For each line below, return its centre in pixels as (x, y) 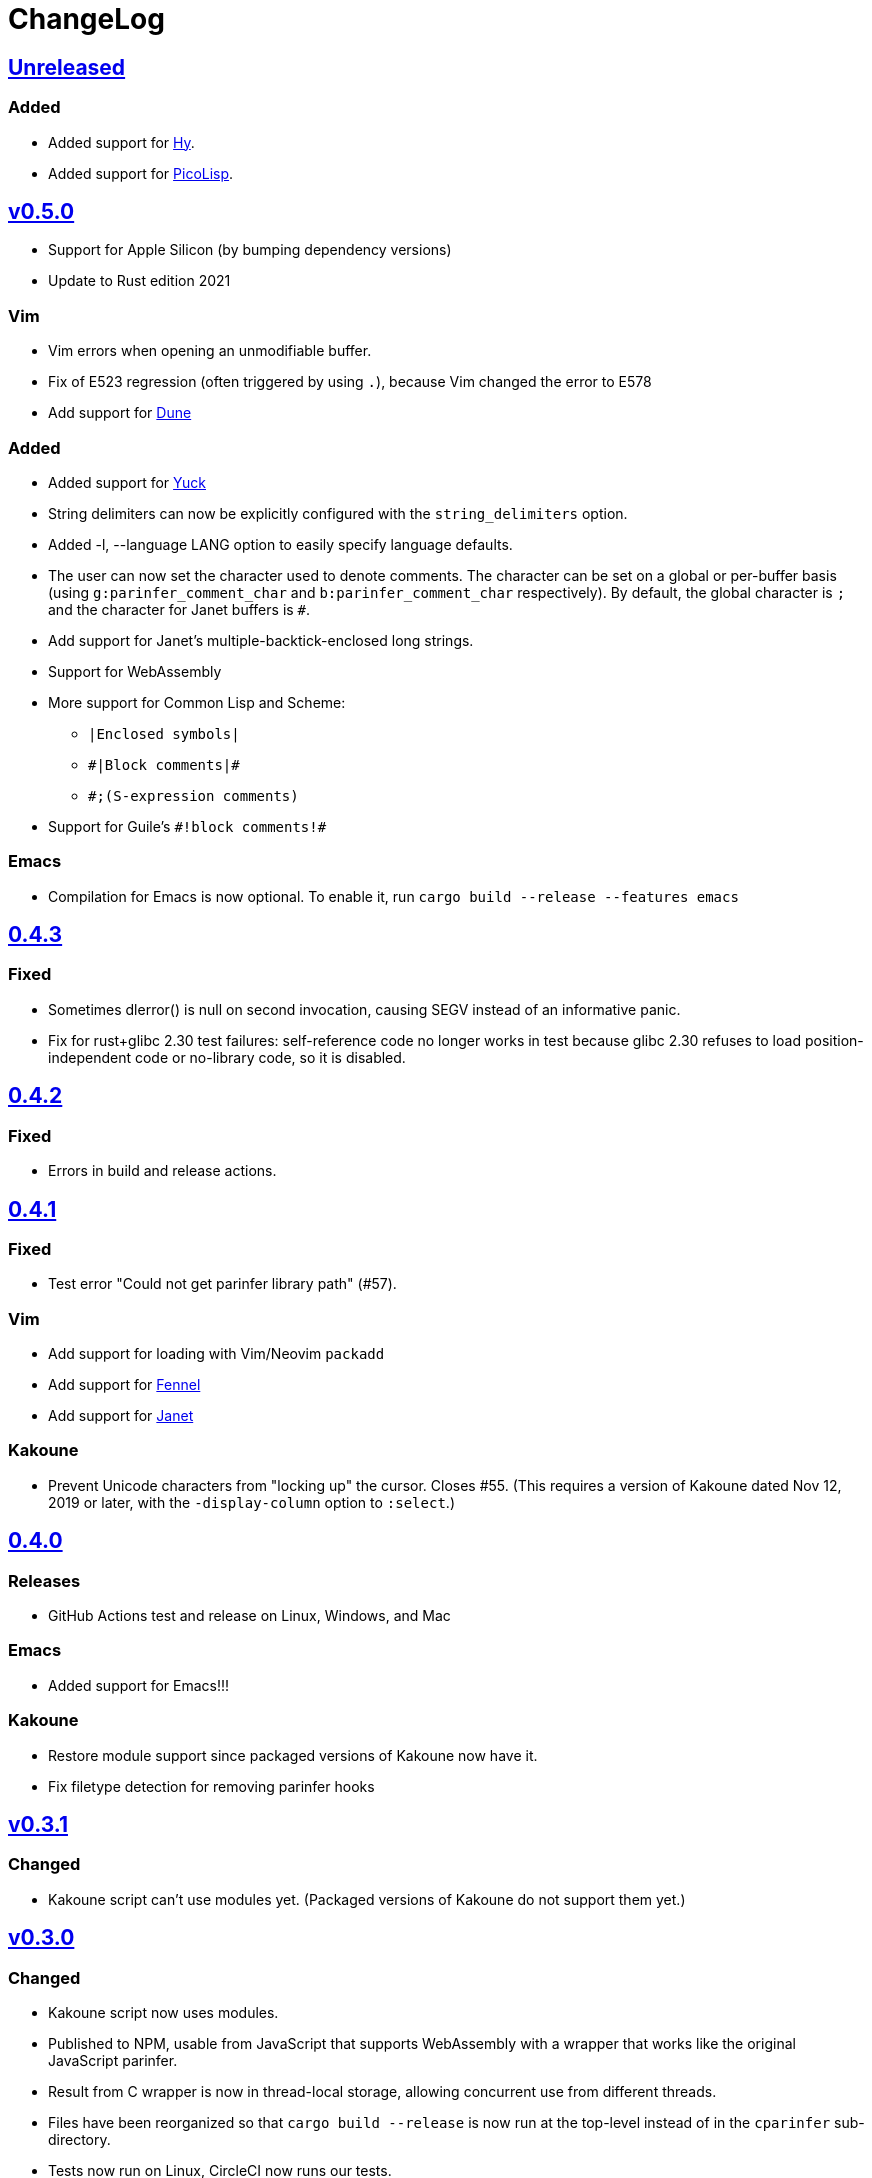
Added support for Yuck (127, 482)
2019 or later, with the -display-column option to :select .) (251, 1502)
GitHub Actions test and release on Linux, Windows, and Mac (249, 1616)
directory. (79, 2139)
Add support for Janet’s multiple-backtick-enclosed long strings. (261, 640)
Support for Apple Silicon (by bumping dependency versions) (250, 250)
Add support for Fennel (124, 1385)
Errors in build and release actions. (162, 1171)
